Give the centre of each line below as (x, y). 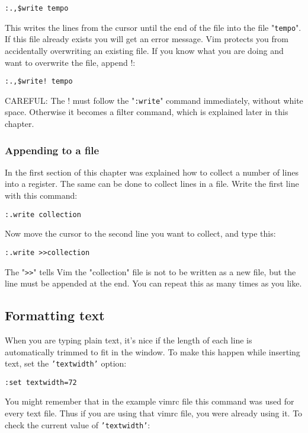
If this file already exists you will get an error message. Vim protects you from (147, 39)
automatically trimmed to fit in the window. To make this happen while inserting (153, 351)
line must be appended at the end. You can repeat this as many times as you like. (153, 283)
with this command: (41, 195)
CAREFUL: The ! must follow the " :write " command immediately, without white (154, 100)
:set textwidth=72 (41, 382)
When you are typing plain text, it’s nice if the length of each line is (129, 340)
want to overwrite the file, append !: (70, 62)
